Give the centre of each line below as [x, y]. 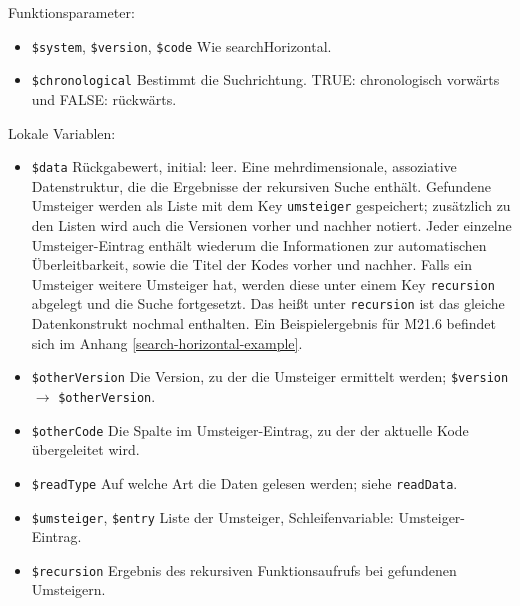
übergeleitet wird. [85, 449]
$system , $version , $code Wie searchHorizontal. [181, 45]
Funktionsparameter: [71, 12]
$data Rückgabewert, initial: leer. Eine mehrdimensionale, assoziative [244, 166]
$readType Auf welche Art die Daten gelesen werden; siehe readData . [244, 482]
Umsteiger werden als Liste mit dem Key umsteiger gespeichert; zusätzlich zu [271, 205]
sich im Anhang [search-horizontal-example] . [167, 342]
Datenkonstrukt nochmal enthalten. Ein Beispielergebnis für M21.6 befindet [263, 323]
